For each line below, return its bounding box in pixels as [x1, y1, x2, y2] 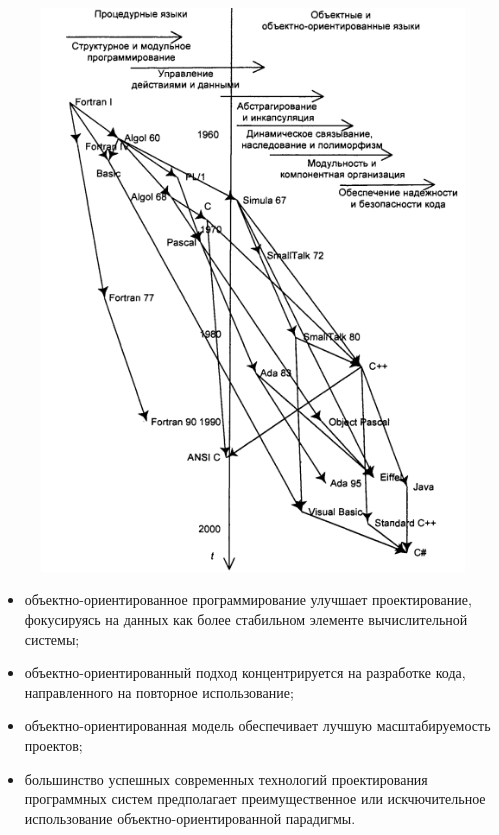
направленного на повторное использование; [24, 681, 294, 702]
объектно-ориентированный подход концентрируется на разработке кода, [24, 662, 466, 683]
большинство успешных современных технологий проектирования [24, 768, 428, 789]
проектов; [24, 735, 83, 756]
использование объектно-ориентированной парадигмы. [24, 807, 356, 828]
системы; [24, 628, 80, 649]
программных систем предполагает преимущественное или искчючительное [24, 788, 486, 809]
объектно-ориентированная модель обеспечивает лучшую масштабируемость [24, 715, 491, 736]
